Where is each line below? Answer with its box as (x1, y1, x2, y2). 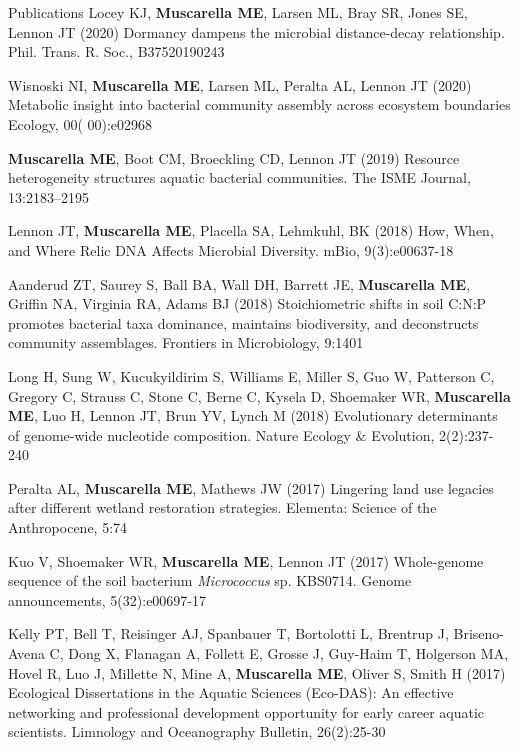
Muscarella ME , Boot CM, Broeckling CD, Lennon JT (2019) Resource (8, 147, 460, 168)
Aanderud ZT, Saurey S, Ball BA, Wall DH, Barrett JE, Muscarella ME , (8, 273, 471, 294)
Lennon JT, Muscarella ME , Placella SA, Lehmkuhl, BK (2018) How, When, (8, 220, 494, 241)
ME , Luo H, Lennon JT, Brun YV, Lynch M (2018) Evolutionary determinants (8, 405, 498, 426)
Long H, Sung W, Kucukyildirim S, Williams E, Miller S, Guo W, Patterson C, (8, 365, 495, 386)
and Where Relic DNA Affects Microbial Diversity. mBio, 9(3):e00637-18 (8, 239, 454, 260)
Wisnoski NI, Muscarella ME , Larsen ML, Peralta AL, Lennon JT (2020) (8, 74, 472, 95)
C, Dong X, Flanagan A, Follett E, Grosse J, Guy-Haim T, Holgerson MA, (49, 643, 509, 664)
